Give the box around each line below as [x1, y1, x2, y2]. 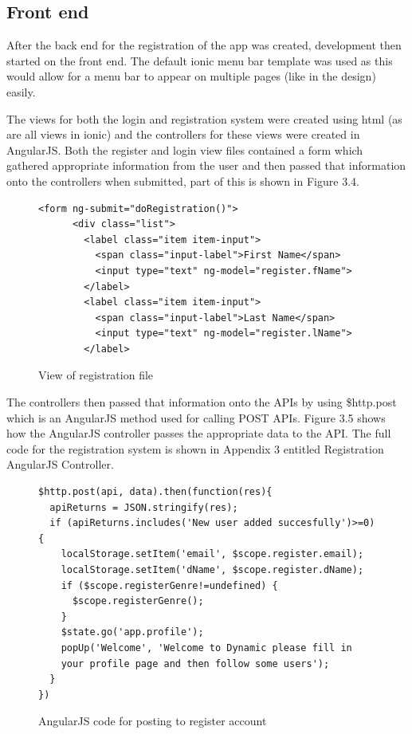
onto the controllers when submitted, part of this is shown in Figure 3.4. [6, 172, 359, 189]
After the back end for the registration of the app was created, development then [6, 37, 402, 53]
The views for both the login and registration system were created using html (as [6, 110, 402, 127]
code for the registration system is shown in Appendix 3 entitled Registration [6, 440, 384, 457]
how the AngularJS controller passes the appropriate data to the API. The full [6, 425, 391, 442]
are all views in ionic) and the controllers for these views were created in [6, 126, 360, 143]
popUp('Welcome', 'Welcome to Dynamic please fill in [61, 642, 352, 654]
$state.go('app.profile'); [61, 626, 204, 638]
